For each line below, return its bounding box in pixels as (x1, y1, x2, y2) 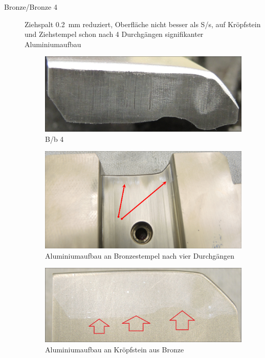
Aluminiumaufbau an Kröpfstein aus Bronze (45, 344, 184, 354)
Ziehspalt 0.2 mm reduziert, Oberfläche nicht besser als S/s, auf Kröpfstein (25, 18, 261, 29)
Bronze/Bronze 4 (4, 2, 57, 12)
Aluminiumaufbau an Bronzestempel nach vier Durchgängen (45, 250, 235, 261)
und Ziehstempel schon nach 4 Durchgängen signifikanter (25, 29, 204, 39)
